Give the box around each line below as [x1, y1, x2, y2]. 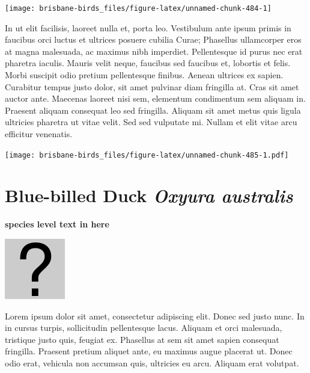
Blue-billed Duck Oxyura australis [5, 183, 293, 208]
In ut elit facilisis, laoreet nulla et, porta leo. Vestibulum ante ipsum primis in [5, 21, 291, 34]
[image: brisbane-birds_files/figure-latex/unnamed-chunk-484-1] [5, 4, 272, 13]
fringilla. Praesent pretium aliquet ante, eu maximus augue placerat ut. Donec [5, 345, 293, 357]
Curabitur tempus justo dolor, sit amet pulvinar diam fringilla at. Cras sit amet [5, 80, 299, 93]
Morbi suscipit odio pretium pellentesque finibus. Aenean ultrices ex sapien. [5, 69, 284, 81]
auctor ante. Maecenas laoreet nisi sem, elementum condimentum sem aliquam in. [5, 92, 306, 105]
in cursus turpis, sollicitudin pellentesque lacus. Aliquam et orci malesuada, [5, 321, 282, 334]
